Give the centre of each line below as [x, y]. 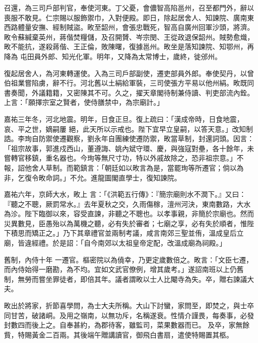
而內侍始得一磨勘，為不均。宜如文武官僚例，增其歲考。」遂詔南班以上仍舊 [124, 269]
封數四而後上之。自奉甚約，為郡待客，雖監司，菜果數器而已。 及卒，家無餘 [127, 325]
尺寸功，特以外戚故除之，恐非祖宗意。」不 [176, 158]
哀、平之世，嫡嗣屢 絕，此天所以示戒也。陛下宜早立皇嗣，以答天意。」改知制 [129, 129]
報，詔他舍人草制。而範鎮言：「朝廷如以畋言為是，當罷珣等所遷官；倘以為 [124, 167]
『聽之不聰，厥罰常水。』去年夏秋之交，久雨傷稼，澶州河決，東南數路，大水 [127, 204]
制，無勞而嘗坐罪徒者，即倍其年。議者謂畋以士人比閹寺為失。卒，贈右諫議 [126, 279]
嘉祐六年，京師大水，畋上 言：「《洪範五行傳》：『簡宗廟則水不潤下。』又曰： [125, 194]
